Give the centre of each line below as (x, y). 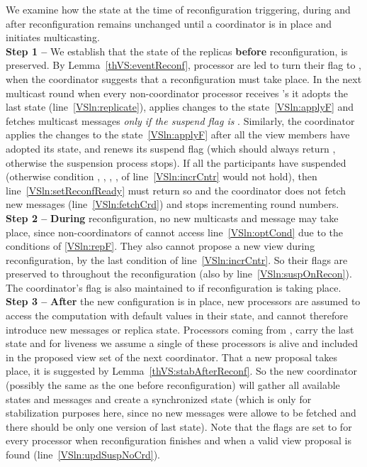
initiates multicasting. (53, 37)
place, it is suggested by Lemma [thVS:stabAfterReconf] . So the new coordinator (181, 371)
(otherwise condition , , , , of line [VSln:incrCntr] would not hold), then (162, 176)
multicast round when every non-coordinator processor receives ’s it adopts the (177, 93)
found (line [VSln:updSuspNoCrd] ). (83, 454)
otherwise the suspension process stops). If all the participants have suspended (176, 162)
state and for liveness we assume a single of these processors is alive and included (182, 343)
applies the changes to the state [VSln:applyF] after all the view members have (178, 134)
